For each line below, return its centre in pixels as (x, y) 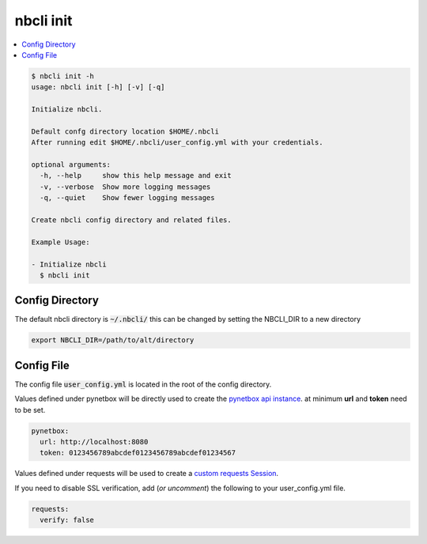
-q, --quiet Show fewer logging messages (127, 198)
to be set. (30, 410)
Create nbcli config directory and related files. (132, 220)
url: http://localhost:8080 (94, 442)
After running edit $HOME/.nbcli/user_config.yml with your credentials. (177, 143)
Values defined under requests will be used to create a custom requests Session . (147, 474)
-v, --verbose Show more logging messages (125, 187)
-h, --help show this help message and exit (136, 176)
